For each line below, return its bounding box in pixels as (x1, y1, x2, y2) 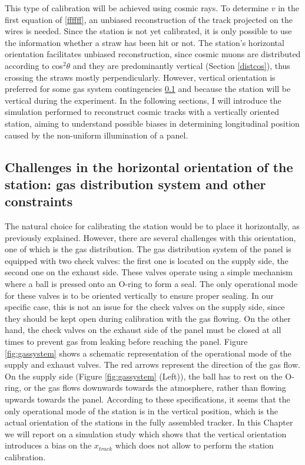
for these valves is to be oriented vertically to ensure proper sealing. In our (5, 289, 274, 301)
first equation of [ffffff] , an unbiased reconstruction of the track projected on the (5, 13, 293, 25)
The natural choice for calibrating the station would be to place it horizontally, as (5, 220, 300, 232)
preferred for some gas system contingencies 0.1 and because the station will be (5, 83, 291, 95)
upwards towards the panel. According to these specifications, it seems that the (5, 393, 290, 405)
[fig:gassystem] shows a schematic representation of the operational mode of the (5, 347, 291, 359)
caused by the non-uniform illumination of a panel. (5, 128, 188, 141)
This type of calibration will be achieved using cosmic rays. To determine (5, 2, 269, 14)
